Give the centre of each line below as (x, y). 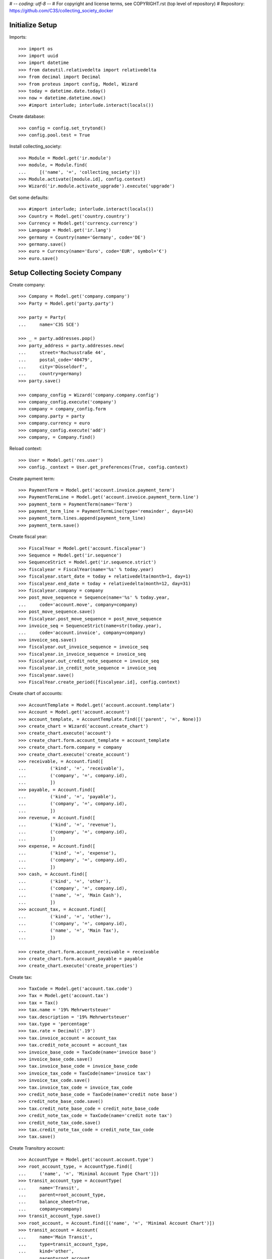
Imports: (18, 37)
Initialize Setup (33, 25)
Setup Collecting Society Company (65, 273)
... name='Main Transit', (56, 1237)
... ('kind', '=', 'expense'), (67, 853)
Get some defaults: (29, 197)
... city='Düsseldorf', (53, 367)
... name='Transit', (49, 1188)
